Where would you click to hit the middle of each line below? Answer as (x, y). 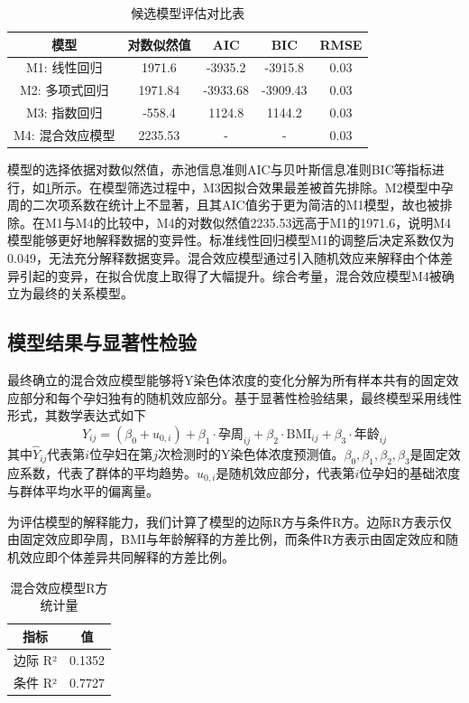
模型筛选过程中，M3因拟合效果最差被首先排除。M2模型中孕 (277, 187)
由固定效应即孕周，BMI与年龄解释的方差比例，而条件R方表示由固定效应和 (227, 539)
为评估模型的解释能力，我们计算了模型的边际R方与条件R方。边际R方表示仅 (230, 521)
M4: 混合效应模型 (64, 134)
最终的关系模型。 (83, 293)
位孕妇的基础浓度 (410, 472)
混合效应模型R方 (59, 587)
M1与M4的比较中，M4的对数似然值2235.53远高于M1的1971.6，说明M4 (248, 222)
